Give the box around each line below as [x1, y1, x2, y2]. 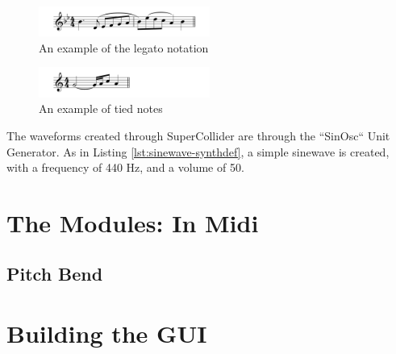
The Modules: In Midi [6, 206, 259, 239]
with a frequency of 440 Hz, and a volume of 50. [6, 159, 244, 176]
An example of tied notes [39, 100, 163, 117]
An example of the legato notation [39, 39, 209, 56]
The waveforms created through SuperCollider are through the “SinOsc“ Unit [6, 127, 390, 144]
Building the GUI [6, 317, 207, 350]
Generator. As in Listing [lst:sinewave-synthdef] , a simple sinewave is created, [6, 143, 390, 160]
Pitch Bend [6, 261, 103, 286]
